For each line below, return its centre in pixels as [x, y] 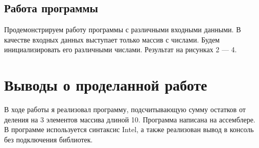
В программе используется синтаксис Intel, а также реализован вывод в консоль [129, 129]
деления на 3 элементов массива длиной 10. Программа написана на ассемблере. [130, 119]
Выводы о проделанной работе [106, 85]
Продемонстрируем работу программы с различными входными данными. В [123, 29]
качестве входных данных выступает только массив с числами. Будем [112, 39]
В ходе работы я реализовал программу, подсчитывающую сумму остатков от [125, 109]
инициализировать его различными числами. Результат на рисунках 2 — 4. [121, 49]
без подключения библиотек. [49, 139]
